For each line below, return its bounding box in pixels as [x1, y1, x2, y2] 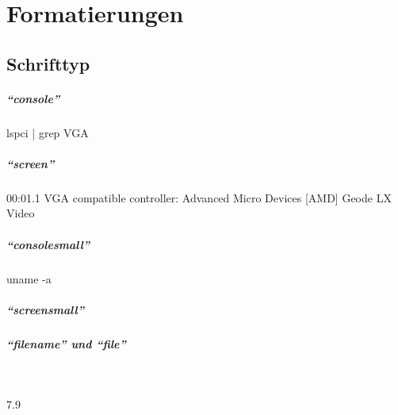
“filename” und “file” [6, 335, 126, 352]
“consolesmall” [6, 236, 90, 252]
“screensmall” [6, 301, 85, 317]
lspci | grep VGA [6, 124, 89, 140]
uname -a [6, 270, 52, 286]
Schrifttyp [6, 51, 90, 75]
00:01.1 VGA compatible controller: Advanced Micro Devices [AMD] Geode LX [6, 189, 392, 206]
